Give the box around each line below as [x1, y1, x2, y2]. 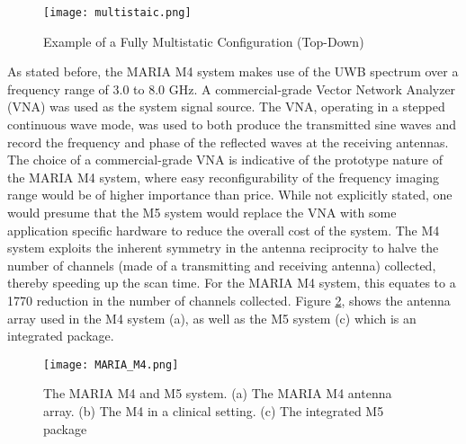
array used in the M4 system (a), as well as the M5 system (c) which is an [7, 308, 417, 327]
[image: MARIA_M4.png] [43, 358, 179, 371]
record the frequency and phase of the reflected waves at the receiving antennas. [7, 132, 449, 151]
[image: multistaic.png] [43, 6, 192, 19]
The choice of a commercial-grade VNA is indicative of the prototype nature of [7, 150, 443, 169]
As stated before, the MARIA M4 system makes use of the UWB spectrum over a [7, 62, 459, 81]
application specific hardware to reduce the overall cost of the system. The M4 [7, 220, 440, 239]
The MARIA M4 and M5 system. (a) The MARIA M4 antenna [43, 384, 392, 403]
